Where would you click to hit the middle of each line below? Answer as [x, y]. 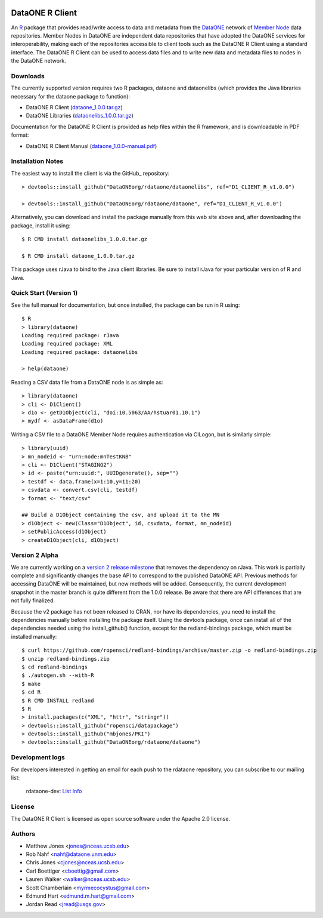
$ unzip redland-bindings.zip [66, 659]
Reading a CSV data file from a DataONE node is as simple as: [87, 382]
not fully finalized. [33, 600]
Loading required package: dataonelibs [80, 352]
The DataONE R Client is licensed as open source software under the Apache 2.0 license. [121, 818]
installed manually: [34, 636]
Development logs [38, 757]
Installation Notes [37, 161]
